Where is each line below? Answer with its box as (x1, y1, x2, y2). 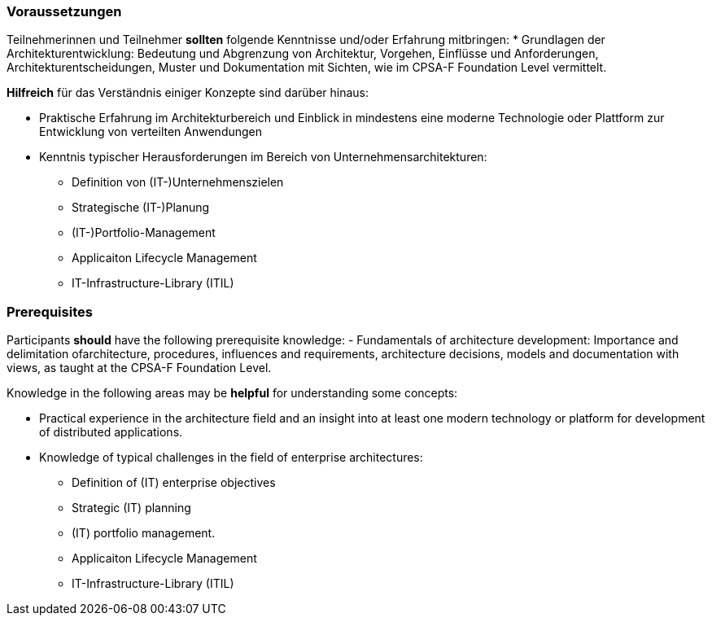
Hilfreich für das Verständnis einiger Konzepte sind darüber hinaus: (7, 85, 369, 100)
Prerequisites (7, 303, 93, 320)
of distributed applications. (39, 425, 183, 440)
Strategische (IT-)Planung (72, 200, 210, 215)
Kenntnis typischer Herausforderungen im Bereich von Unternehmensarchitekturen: (39, 150, 487, 164)
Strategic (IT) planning (72, 501, 191, 515)
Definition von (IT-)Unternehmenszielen (72, 175, 284, 190)
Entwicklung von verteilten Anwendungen (39, 125, 263, 139)
